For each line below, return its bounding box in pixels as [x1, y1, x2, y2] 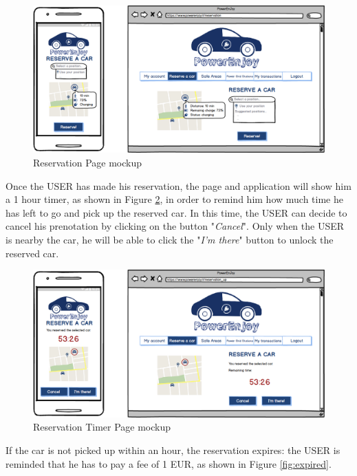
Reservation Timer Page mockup [33, 420, 171, 434]
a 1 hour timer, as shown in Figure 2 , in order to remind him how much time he [6, 192, 343, 206]
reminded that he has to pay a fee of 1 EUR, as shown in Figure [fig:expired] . [6, 456, 332, 470]
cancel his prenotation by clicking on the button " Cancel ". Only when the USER [6, 219, 345, 233]
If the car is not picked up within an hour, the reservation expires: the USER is [6, 442, 340, 457]
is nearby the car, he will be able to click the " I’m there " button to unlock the [6, 232, 334, 247]
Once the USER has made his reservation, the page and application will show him [6, 178, 351, 193]
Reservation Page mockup [33, 155, 142, 170]
